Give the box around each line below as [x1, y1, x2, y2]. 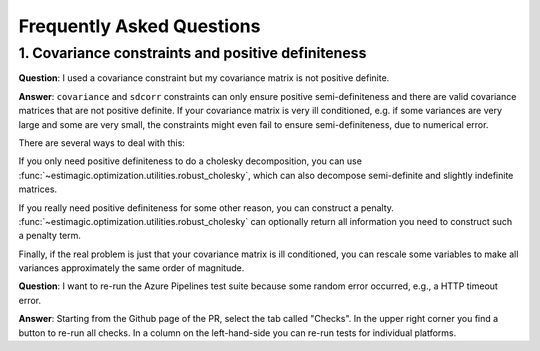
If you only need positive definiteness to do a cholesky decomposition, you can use [18, 155, 362, 167]
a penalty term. [18, 230, 82, 242]
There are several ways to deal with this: [18, 136, 185, 149]
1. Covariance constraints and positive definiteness [18, 44, 367, 62]
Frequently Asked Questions [18, 15, 261, 37]
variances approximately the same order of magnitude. [18, 262, 245, 274]
